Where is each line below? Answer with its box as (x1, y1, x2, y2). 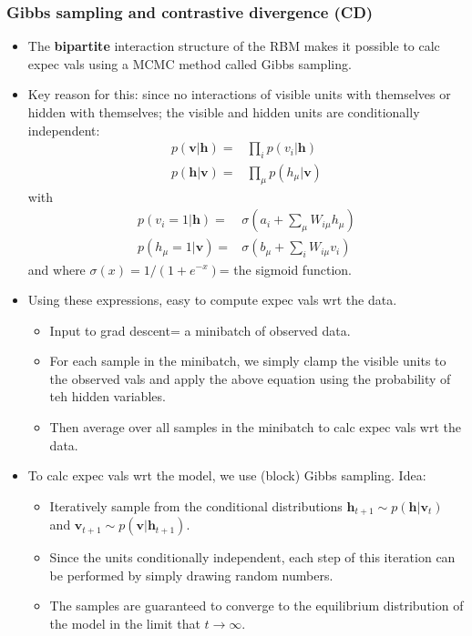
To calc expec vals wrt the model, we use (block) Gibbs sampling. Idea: (27, 466, 426, 485)
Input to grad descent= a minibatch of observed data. (49, 320, 351, 339)
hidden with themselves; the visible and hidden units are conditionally (27, 103, 420, 121)
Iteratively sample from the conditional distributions (49, 496, 343, 515)
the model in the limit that (49, 614, 200, 633)
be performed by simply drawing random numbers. (49, 565, 333, 584)
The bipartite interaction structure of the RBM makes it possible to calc (27, 36, 440, 56)
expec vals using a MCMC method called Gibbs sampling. (27, 54, 352, 73)
